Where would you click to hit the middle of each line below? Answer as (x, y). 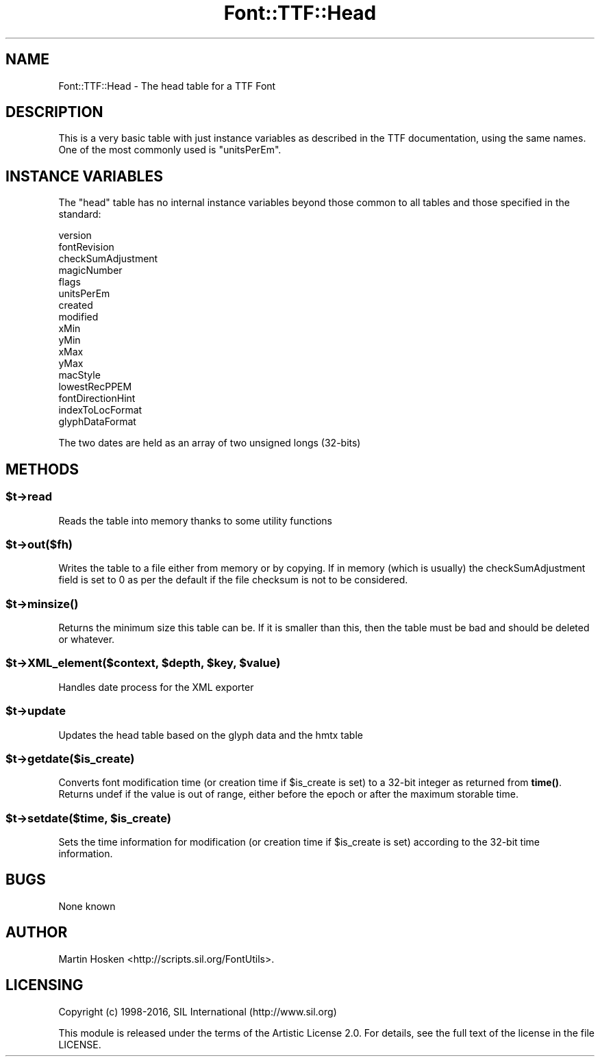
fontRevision (86, 247)
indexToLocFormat (100, 410)
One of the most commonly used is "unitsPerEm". (170, 150)
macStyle (79, 375)
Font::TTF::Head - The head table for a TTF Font (167, 86)
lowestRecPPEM (95, 387)
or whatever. (87, 639)
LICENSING (45, 985)
